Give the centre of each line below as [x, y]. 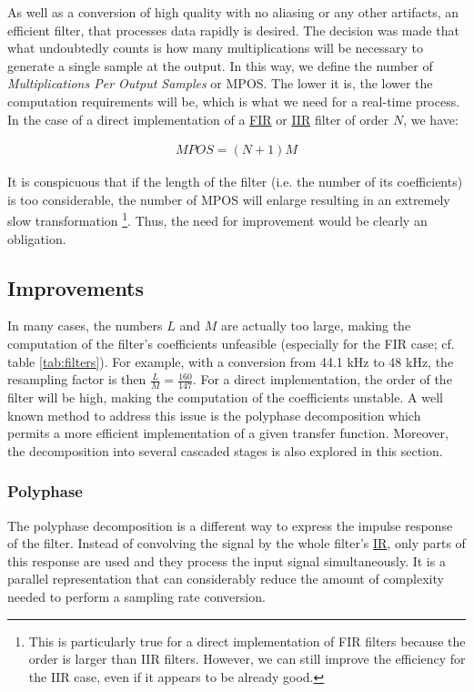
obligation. [37, 238]
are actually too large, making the [316, 326]
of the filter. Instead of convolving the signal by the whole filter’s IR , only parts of [237, 543]
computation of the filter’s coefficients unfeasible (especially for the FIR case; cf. [231, 344]
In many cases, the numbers [85, 326]
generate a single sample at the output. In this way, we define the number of [220, 65]
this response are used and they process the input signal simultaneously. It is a [227, 560]
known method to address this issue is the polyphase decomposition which [214, 415]
